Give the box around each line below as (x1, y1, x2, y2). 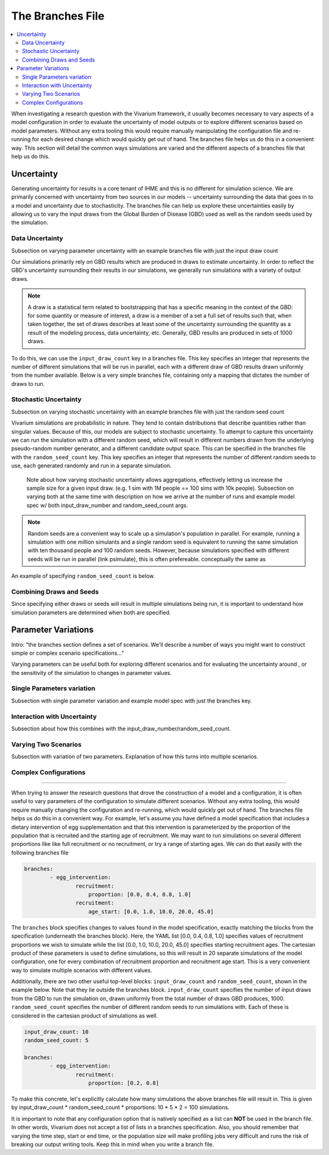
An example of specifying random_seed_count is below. (11, 572, 155, 580)
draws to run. (11, 380, 45, 387)
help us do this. (11, 153, 50, 160)
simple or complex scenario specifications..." (11, 649, 124, 657)
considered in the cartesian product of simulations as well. (11, 1011, 158, 1019)
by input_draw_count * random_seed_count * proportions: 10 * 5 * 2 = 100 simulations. (11, 1104, 230, 1111)
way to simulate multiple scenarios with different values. (11, 966, 152, 974)
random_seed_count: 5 (24, 1037, 89, 1044)
